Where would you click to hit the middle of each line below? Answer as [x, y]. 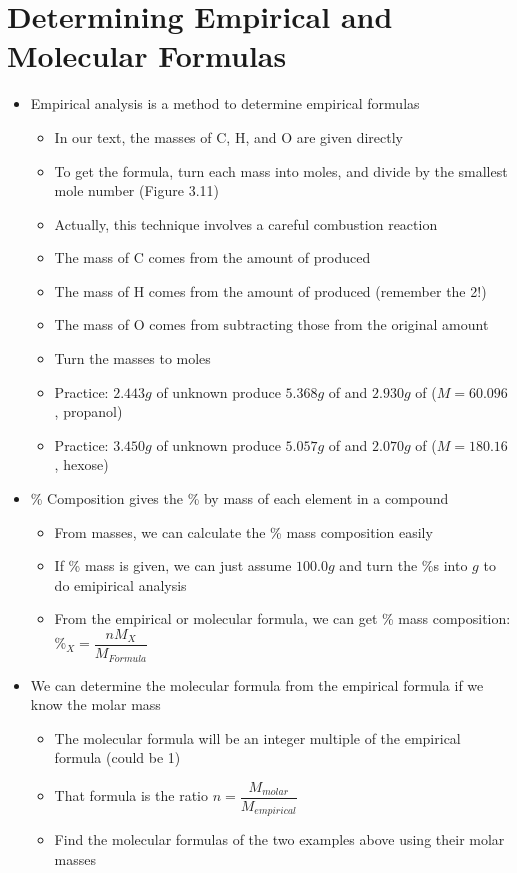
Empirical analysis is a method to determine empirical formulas [225, 103]
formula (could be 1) [117, 757]
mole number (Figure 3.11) [136, 190]
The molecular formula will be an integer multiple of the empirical [257, 737]
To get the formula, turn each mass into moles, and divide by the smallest [281, 170]
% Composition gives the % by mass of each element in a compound [239, 498]
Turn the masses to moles [132, 358]
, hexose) [81, 464]
